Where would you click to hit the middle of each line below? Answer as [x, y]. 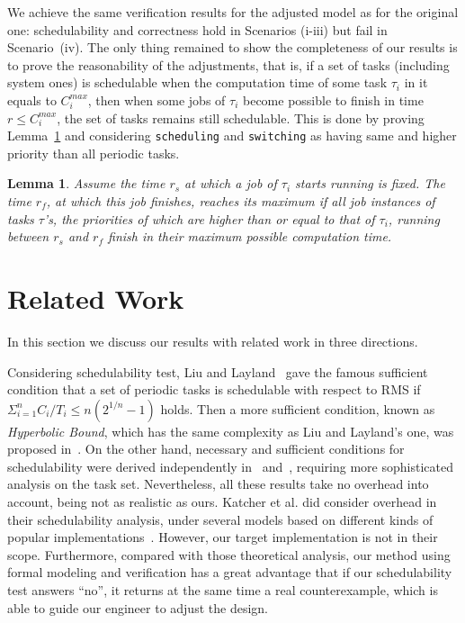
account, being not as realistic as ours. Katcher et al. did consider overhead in [222, 502]
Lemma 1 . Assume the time [86, 183]
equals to [32, 99]
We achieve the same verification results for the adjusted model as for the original [233, 12]
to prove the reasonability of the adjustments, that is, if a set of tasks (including [228, 64]
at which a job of [231, 183]
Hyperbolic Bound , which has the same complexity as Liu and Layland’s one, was [231, 431]
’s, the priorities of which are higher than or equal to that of [209, 218]
